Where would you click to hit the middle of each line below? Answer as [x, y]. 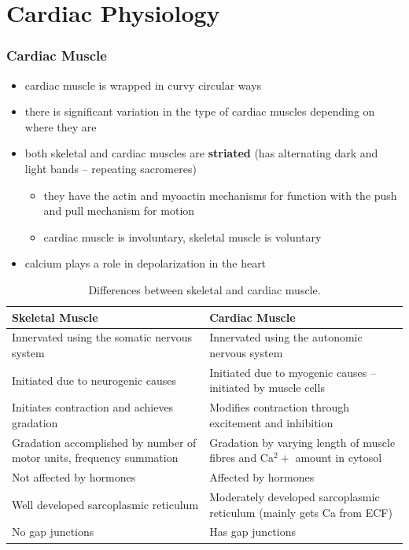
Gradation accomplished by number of [104, 442]
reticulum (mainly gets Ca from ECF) [301, 512]
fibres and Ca [241, 458]
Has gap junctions [252, 532]
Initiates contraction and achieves [93, 407]
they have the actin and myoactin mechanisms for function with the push [220, 195]
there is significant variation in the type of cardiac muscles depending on [200, 111]
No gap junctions [53, 532]
